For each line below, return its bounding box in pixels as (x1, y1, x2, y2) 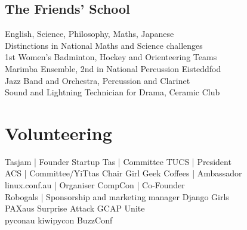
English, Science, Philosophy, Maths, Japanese (5, 27, 174, 40)
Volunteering (5, 120, 112, 145)
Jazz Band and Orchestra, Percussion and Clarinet (5, 74, 190, 86)
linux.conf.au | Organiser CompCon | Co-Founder (5, 179, 185, 191)
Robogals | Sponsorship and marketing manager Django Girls (5, 190, 229, 203)
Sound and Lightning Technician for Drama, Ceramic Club (5, 86, 220, 98)
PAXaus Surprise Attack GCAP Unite (5, 202, 145, 215)
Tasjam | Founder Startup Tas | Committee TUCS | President (5, 155, 231, 167)
